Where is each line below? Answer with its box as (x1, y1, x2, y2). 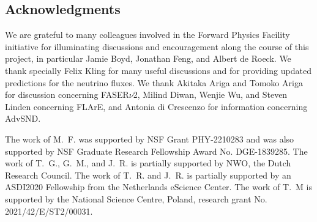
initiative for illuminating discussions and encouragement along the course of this (5, 40, 309, 53)
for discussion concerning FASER (5, 88, 129, 101)
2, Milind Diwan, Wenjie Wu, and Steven (133, 88, 288, 101)
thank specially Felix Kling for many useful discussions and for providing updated (5, 64, 311, 76)
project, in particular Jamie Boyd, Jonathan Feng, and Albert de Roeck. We (5, 52, 291, 65)
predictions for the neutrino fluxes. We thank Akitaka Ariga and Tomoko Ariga (5, 76, 303, 89)
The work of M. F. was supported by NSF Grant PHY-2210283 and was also (5, 132, 294, 145)
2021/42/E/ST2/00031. (5, 204, 93, 217)
